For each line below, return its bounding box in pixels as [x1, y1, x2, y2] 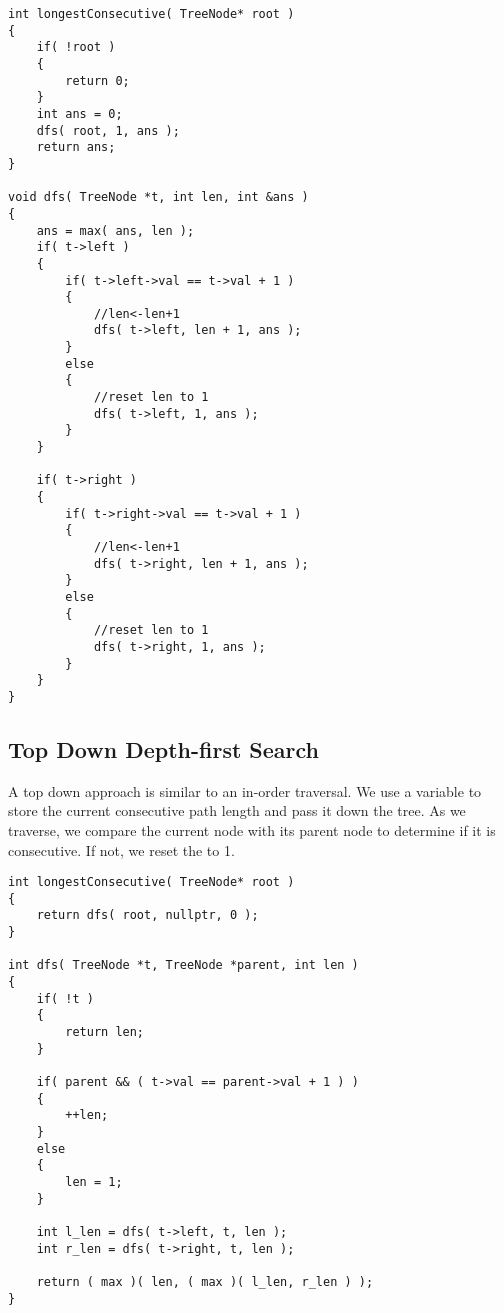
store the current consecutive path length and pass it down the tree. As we [8, 800, 466, 821]
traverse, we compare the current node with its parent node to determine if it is [8, 819, 496, 840]
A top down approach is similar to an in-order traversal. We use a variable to [8, 780, 482, 801]
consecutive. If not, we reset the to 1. [8, 839, 235, 860]
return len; [65, 1025, 145, 1040]
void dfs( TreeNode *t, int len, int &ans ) [8, 190, 309, 205]
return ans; [36, 140, 116, 155]
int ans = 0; [36, 106, 123, 121]
